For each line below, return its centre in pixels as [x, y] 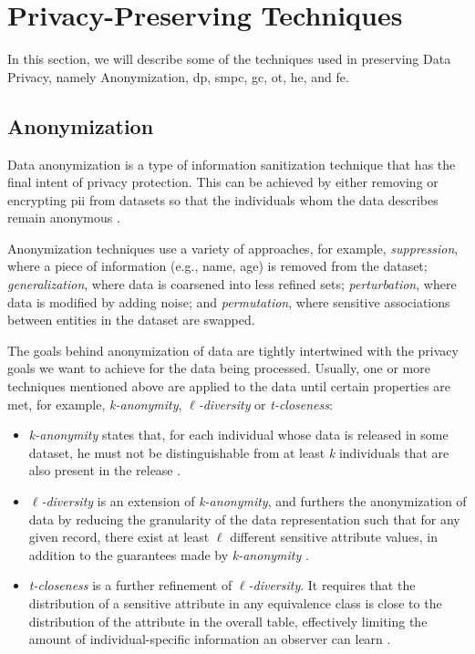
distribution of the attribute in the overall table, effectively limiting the [228, 621]
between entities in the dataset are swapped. [131, 320]
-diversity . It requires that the [332, 585]
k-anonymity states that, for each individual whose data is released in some [238, 435]
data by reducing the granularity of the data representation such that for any [244, 519]
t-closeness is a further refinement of [130, 585]
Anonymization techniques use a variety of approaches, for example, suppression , [233, 248]
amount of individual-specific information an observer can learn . [210, 639]
